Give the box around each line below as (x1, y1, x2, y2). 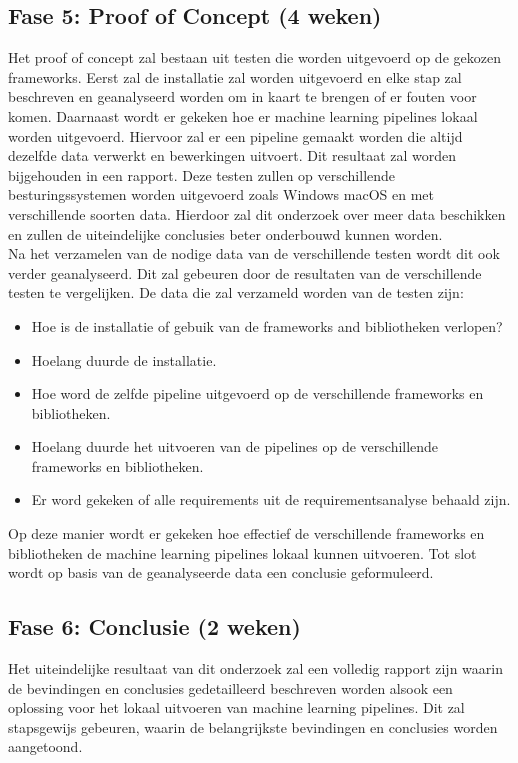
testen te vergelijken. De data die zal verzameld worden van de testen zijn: (8, 282, 464, 303)
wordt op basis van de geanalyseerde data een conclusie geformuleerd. (8, 562, 434, 583)
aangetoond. (8, 736, 83, 757)
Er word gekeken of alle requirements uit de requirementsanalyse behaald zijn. (31, 489, 511, 510)
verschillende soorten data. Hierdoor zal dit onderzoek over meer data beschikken (8, 203, 506, 224)
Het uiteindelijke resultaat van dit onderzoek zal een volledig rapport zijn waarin (8, 658, 503, 679)
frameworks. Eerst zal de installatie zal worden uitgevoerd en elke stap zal (8, 66, 462, 87)
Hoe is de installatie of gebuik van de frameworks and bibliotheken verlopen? (31, 315, 503, 336)
